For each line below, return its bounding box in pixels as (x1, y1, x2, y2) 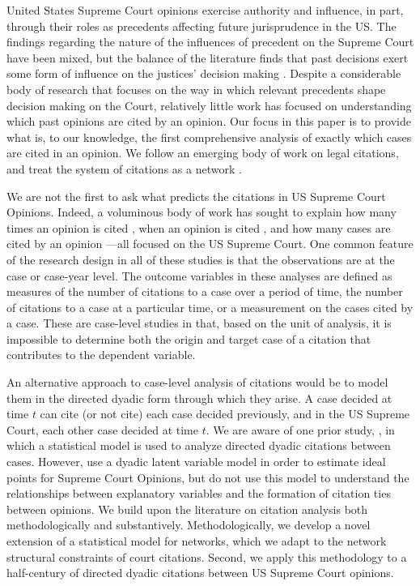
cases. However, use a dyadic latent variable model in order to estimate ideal (6, 453, 386, 470)
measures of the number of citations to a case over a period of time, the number (6, 283, 403, 300)
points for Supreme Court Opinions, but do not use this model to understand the (6, 468, 409, 485)
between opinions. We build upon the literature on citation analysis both (6, 500, 368, 517)
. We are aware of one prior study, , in (206, 421, 395, 438)
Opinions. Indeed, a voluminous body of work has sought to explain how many (6, 203, 397, 220)
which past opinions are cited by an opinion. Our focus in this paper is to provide (6, 113, 411, 130)
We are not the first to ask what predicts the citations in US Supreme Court (6, 187, 386, 204)
